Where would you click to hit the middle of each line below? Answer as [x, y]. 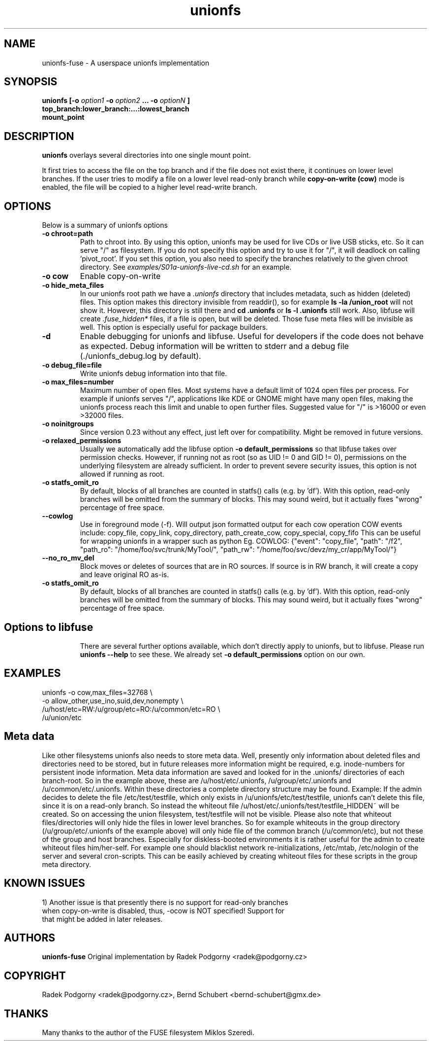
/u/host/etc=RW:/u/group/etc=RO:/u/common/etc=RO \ [131, 709]
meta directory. [67, 864]
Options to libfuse [49, 627]
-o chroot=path [67, 234]
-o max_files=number [78, 382]
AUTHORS [30, 938]
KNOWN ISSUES [45, 883]
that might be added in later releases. [102, 919]
